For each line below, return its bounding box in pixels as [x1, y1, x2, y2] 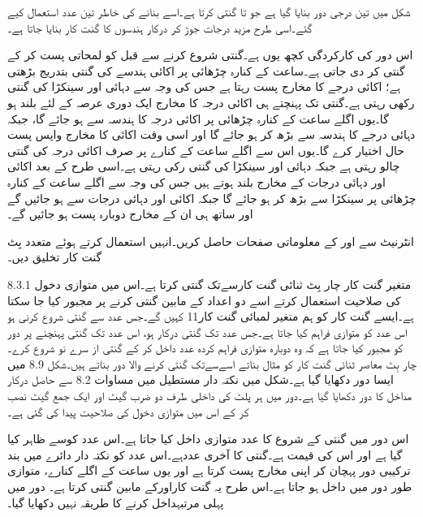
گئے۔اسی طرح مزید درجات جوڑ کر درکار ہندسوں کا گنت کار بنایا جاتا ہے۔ [7, 19, 313, 36]
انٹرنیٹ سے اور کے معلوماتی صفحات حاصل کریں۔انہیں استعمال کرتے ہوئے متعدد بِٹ [7, 232, 414, 249]
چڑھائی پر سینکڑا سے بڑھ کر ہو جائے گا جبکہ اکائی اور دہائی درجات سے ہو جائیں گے [7, 189, 417, 206]
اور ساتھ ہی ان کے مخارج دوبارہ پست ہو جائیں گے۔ [7, 205, 253, 222]
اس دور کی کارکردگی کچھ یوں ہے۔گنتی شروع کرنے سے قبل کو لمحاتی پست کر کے [7, 46, 413, 63]
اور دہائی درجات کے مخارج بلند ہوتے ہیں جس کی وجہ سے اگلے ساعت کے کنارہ [7, 173, 386, 190]
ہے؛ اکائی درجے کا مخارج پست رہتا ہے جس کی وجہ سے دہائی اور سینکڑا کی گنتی [7, 78, 401, 95]
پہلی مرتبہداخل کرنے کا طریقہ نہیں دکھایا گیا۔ [7, 493, 224, 511]
